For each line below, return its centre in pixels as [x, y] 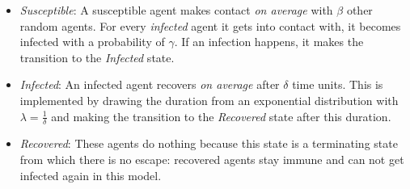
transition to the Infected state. [97, 57]
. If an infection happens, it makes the [269, 42]
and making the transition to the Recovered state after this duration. [221, 116]
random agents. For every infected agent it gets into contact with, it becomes [210, 25]
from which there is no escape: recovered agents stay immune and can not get [212, 159]
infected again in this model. [91, 175]
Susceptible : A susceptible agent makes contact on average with [176, 10]
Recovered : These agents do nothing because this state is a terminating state [209, 143]
